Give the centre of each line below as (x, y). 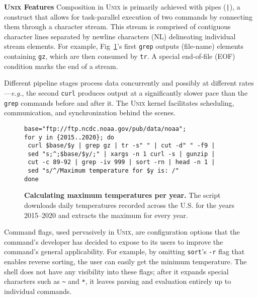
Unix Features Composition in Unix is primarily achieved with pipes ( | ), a (122, 7)
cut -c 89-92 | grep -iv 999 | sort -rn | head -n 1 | (121, 162)
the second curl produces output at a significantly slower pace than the (137, 92)
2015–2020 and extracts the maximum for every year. (106, 215)
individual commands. (38, 291)
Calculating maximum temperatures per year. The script (122, 195)
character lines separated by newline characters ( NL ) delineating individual (120, 36)
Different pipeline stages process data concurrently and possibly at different (120, 83)
